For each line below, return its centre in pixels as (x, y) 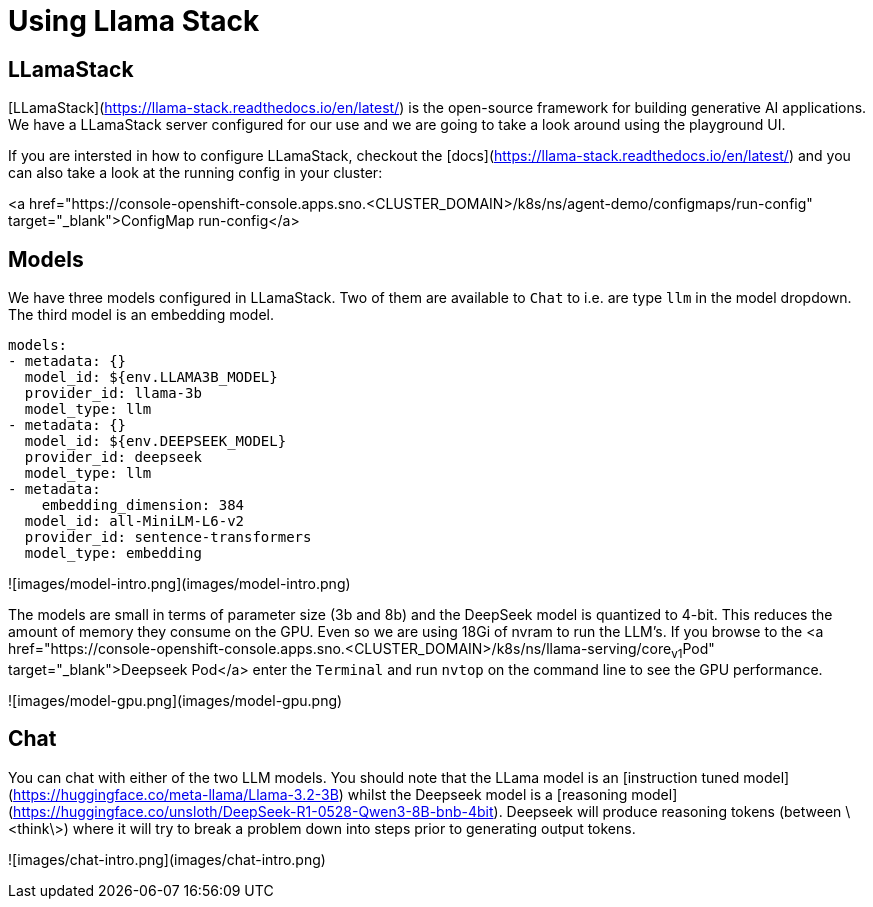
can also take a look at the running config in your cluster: (195, 173)
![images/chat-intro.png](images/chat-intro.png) (167, 859)
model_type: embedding (113, 553)
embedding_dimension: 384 (143, 505)
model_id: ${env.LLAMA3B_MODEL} (151, 377)
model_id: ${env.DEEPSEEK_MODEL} (155, 441)
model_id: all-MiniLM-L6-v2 (134, 521)
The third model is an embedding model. (141, 315)
